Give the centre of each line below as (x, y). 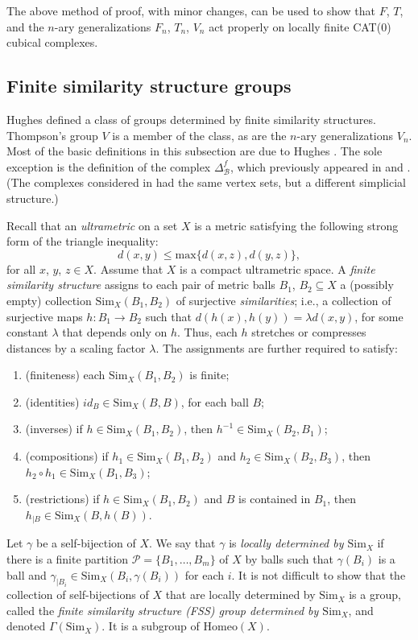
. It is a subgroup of (151, 626)
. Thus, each (207, 332)
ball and (27, 574)
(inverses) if (54, 429)
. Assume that (128, 268)
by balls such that (289, 558)
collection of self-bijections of (78, 595)
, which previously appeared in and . (321, 166)
